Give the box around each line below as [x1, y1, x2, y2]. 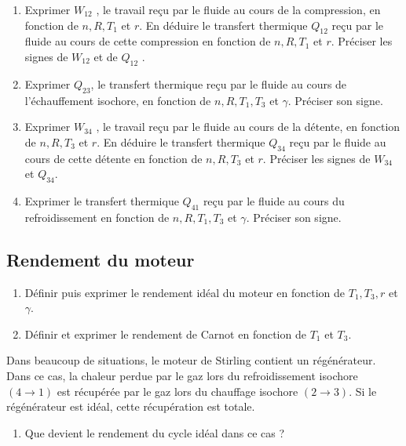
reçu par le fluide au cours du [203, 192, 345, 208]
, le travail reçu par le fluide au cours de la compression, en [96, 2, 381, 17]
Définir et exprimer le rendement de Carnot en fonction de [24, 325, 306, 342]
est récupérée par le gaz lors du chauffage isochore [57, 383, 298, 399]
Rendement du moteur [6, 247, 195, 271]
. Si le [349, 383, 377, 399]
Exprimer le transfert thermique [24, 192, 179, 208]
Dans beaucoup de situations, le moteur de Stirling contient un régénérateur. [6, 352, 376, 368]
